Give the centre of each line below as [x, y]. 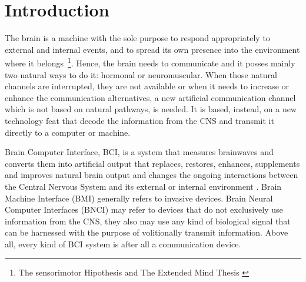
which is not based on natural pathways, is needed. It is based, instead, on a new [151, 109]
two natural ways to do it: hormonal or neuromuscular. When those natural [141, 74]
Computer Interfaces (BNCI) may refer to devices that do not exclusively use [144, 209]
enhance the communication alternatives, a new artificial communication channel [150, 97]
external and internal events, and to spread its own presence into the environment [152, 49]
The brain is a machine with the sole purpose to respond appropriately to [137, 38]
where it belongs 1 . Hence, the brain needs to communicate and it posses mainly [150, 62]
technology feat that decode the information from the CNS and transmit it [139, 120]
